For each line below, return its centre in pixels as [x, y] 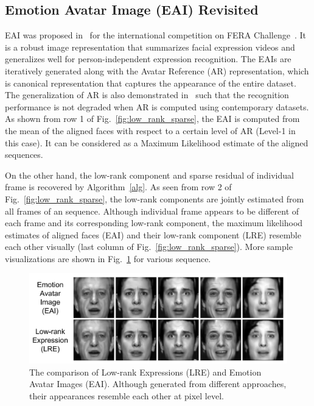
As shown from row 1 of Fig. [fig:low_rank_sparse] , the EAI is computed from [152, 119]
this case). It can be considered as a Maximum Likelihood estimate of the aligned [157, 142]
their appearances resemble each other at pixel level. [127, 396]
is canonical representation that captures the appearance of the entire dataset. [151, 83]
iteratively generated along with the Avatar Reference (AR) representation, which [157, 70]
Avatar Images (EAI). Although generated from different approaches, [158, 384]
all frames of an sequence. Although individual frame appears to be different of [152, 211]
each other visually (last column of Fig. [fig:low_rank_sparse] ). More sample [149, 247]
